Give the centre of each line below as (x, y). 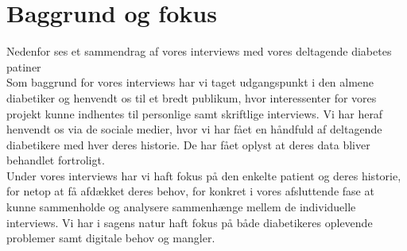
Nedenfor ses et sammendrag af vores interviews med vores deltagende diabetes (199, 51)
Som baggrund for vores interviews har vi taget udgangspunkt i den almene (190, 82)
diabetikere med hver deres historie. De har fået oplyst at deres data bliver (188, 144)
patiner (24, 66)
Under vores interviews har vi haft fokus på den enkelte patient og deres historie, (204, 175)
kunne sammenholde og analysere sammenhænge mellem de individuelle (181, 207)
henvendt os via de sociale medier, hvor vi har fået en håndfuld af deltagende (194, 129)
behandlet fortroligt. (56, 160)
